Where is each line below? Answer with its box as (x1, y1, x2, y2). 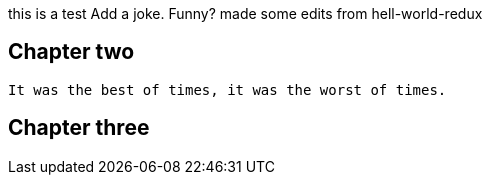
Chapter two (8, 39, 135, 65)
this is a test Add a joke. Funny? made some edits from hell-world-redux (8, 5, 483, 22)
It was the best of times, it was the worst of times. (8, 81, 447, 98)
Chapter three (8, 115, 150, 141)
